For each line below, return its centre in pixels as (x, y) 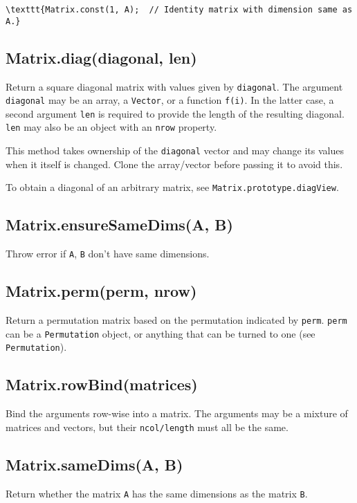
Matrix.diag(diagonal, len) (101, 57)
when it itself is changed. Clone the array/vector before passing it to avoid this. (174, 164)
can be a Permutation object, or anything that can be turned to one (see (161, 333)
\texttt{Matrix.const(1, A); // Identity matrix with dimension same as (179, 10)
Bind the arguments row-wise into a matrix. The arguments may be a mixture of (177, 413)
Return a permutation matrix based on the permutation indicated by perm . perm (176, 320)
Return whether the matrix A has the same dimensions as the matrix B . (157, 493)
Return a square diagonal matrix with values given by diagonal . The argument (174, 86)
